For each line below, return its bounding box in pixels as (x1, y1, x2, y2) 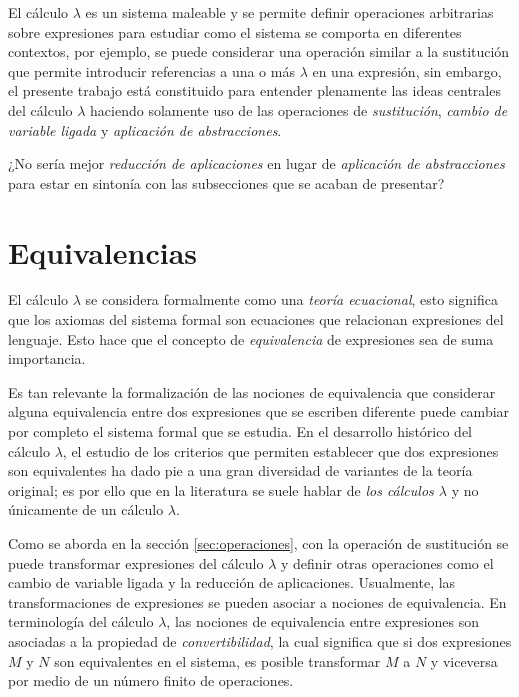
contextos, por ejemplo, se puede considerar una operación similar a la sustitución (8, 41, 510, 62)
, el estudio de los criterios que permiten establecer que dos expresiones (62, 440, 499, 461)
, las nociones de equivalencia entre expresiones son (166, 611, 480, 632)
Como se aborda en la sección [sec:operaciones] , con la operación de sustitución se (8, 533, 509, 553)
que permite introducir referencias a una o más (8, 60, 295, 81)
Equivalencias (8, 231, 198, 272)
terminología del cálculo (8, 611, 154, 632)
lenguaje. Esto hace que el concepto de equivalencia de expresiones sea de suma (8, 328, 494, 349)
